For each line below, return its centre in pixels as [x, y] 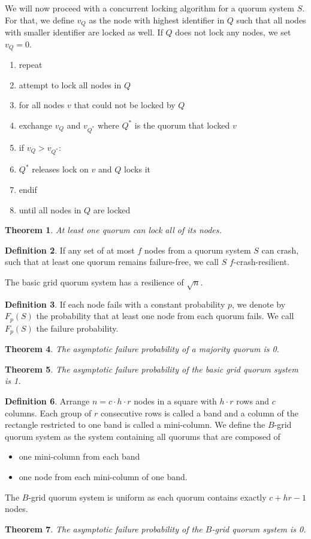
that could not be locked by [125, 105]
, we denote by [259, 304]
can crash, [280, 250]
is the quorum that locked [182, 125]
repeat [31, 65]
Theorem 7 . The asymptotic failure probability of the [104, 528]
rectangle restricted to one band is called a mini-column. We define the [135, 425]
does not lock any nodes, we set [233, 32]
